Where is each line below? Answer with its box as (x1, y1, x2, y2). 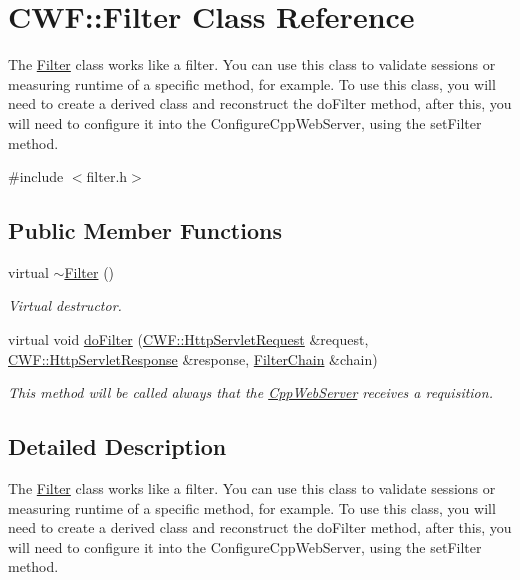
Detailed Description (8, 431, 227, 462)
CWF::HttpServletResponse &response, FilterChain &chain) (8, 348, 378, 369)
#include (8, 166, 64, 187)
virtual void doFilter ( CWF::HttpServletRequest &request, (8, 329, 369, 350)
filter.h (86, 166, 128, 187)
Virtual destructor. (8, 295, 122, 316)
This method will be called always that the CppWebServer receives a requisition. (8, 382, 493, 403)
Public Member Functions (8, 215, 282, 246)
